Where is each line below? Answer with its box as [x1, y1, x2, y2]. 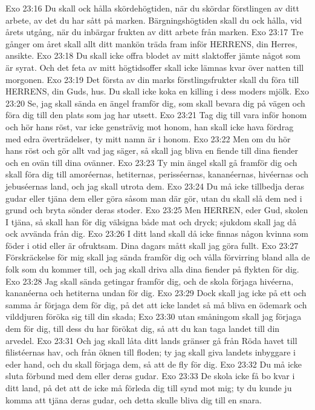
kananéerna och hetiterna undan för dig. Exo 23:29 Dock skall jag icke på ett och [5, 286, 307, 299]
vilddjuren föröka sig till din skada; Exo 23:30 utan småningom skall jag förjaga [5, 310, 302, 323]
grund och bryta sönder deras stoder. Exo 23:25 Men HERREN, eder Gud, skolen [5, 203, 308, 216]
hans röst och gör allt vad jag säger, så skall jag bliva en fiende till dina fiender [5, 144, 298, 157]
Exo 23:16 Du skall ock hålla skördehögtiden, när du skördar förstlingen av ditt [5, 2, 299, 14]
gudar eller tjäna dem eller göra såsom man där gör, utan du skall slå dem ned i [5, 191, 302, 204]
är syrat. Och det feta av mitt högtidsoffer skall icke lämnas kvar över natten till [5, 61, 304, 73]
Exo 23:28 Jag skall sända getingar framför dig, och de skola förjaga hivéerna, [5, 274, 294, 287]
